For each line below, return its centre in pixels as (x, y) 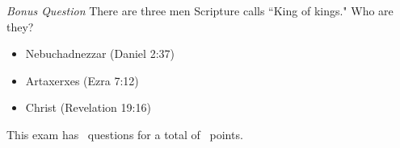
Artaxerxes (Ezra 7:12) (82, 80)
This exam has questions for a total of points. (125, 134)
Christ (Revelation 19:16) (88, 107)
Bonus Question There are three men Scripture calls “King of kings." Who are (200, 10)
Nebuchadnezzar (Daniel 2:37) (100, 53)
